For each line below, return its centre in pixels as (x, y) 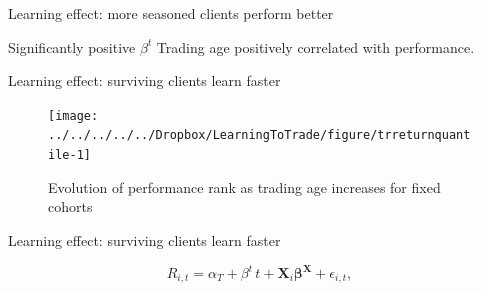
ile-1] (69, 155)
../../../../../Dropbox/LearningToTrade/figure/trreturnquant (259, 135)
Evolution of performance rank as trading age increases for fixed (244, 186)
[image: (73, 115)
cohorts (70, 206)
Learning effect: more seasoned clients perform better (171, 13)
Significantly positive (72, 46)
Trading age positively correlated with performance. (315, 46)
